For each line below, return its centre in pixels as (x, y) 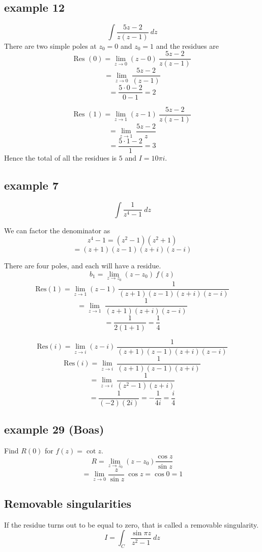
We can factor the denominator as (57, 230)
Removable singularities (68, 503)
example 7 (31, 185)
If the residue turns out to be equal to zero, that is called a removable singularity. (132, 524)
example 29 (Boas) (54, 429)
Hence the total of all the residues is (61, 157)
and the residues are (187, 45)
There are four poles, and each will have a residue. (83, 266)
